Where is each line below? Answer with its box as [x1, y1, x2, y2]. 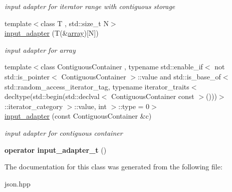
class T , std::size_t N [41, 18, 109, 28]
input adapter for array [5, 44, 76, 55]
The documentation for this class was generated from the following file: [5, 161, 222, 172]
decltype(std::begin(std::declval [5, 91, 100, 102]
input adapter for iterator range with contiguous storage [5, 1, 175, 11]
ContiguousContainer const [111, 91, 194, 102]
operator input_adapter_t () [5, 144, 107, 155]
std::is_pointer [5, 71, 50, 81]
